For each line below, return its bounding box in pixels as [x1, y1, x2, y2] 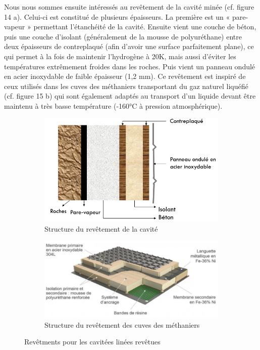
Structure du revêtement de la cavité [44, 223, 158, 234]
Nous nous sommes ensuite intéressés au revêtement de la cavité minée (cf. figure [4, 2, 254, 12]
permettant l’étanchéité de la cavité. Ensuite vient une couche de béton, [33, 21, 256, 32]
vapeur [4, 21, 25, 32]
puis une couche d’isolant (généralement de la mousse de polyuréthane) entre [4, 31, 242, 41]
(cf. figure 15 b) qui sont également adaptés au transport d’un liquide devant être [4, 91, 256, 101]
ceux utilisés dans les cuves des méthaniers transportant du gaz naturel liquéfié [4, 80, 248, 91]
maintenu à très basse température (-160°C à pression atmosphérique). [4, 100, 223, 111]
